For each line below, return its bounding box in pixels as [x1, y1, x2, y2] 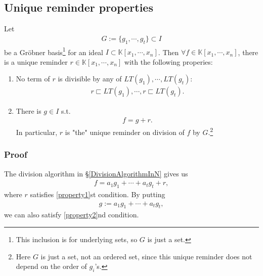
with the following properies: [124, 56, 213, 67]
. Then [158, 47, 179, 57]
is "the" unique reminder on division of [65, 126, 185, 137]
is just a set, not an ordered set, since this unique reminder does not [40, 251, 252, 261]
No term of [16, 73, 50, 84]
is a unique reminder [4, 56, 68, 67]
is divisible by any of [58, 73, 122, 84]
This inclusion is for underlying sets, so [16, 234, 138, 245]
